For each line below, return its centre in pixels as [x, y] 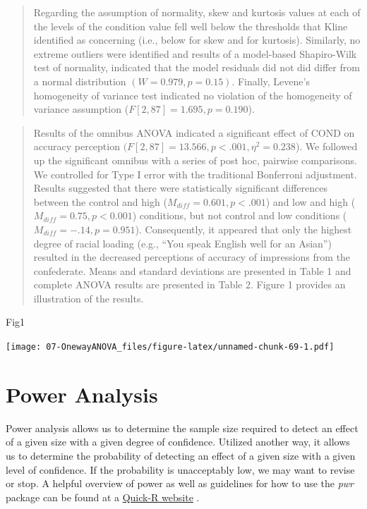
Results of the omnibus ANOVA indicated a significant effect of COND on [194, 132]
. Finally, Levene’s [271, 81]
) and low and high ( [311, 201]
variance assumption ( [81, 109]
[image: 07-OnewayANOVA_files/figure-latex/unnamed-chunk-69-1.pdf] [170, 347]
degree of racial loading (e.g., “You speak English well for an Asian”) [182, 243]
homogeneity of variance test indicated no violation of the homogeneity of [193, 95]
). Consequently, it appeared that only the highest [243, 229]
